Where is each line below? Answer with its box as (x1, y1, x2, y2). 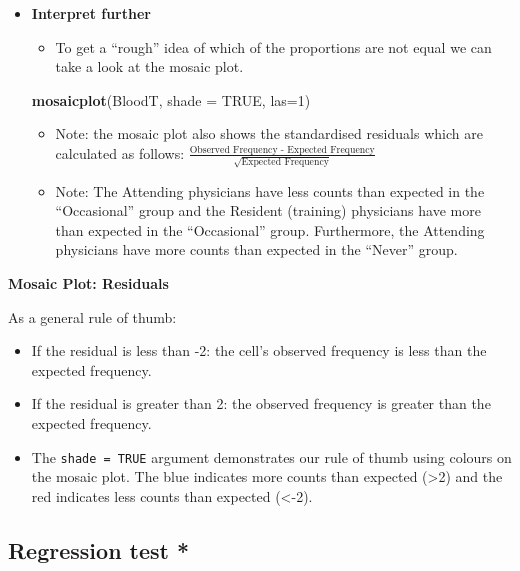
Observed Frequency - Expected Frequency (189, 144, 375, 155)
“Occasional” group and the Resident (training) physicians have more (55, 200, 481, 221)
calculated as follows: (55, 142, 185, 163)
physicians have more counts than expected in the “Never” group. (55, 239, 458, 260)
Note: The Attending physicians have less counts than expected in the (55, 180, 485, 201)
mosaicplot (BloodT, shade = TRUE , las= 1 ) (31, 89, 311, 110)
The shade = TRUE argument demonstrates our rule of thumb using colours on (31, 446, 512, 467)
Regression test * (8, 534, 190, 565)
